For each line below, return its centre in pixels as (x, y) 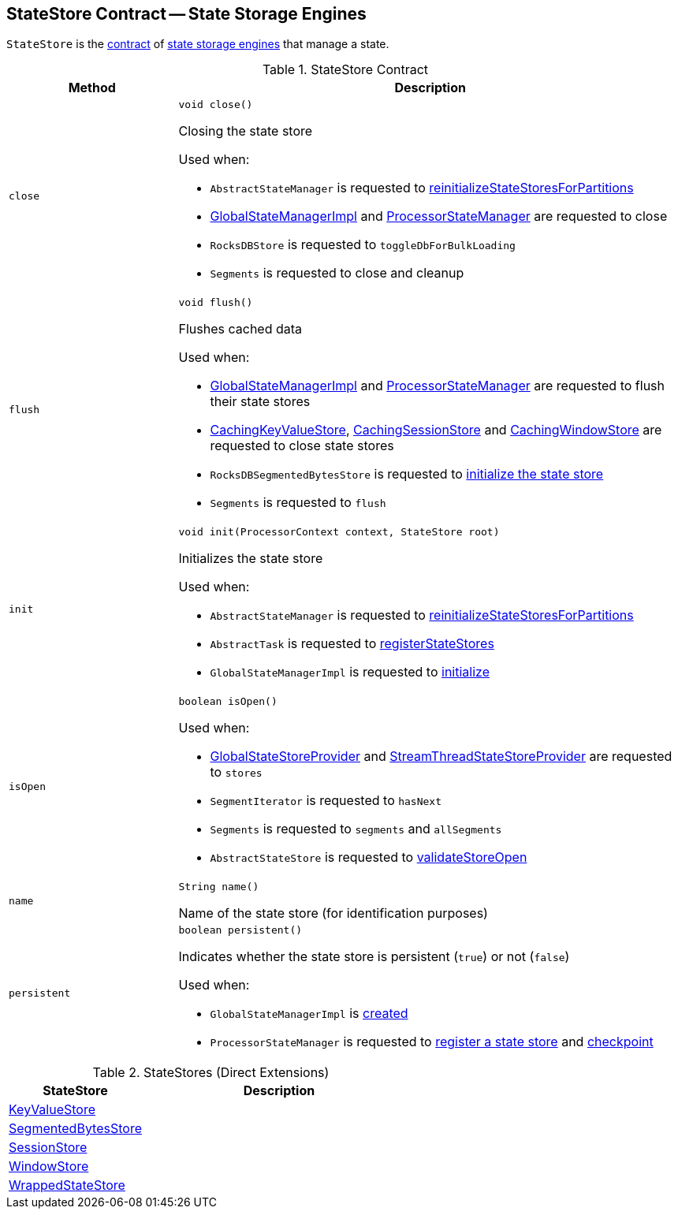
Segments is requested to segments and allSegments (356, 829)
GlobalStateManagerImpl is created (309, 1014)
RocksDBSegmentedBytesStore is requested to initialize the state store (407, 474)
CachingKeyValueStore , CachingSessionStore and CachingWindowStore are (436, 430)
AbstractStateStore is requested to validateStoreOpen (369, 857)
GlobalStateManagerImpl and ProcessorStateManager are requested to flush (437, 386)
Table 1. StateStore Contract (345, 70)
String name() (219, 887)
